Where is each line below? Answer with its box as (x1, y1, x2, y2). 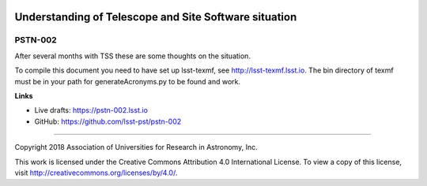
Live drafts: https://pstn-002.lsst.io (34, 106, 148, 115)
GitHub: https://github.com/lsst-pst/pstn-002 (34, 117, 182, 126)
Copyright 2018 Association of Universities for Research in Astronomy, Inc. (14, 143, 258, 152)
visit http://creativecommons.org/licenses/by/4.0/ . (14, 168, 178, 177)
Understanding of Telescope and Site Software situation (14, 10, 297, 24)
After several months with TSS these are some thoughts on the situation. (14, 51, 251, 61)
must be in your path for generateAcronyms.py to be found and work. (14, 76, 241, 86)
